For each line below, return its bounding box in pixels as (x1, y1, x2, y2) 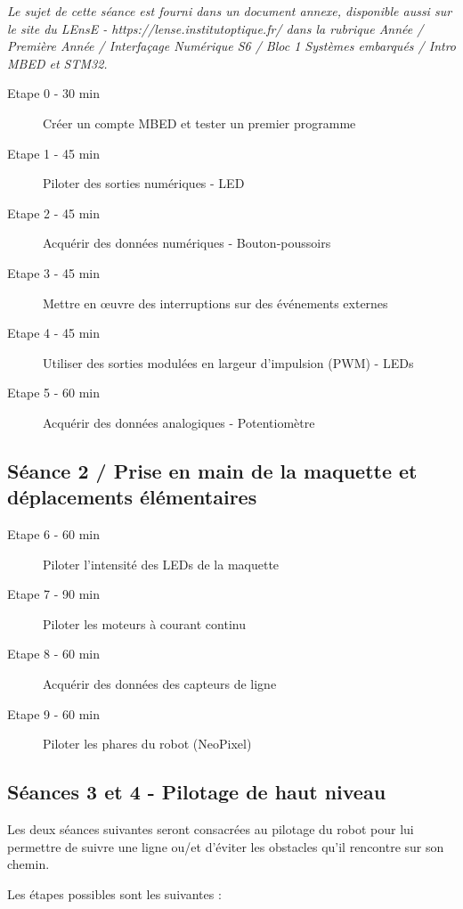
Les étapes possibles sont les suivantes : (7, 884, 222, 903)
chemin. (7, 855, 50, 873)
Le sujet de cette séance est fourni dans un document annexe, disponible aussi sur (7, 2, 452, 20)
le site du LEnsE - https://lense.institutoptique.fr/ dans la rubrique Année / (7, 19, 424, 37)
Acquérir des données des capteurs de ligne (43, 675, 277, 693)
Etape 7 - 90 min (7, 585, 101, 603)
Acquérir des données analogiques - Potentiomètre (43, 413, 315, 431)
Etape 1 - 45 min (7, 143, 101, 162)
